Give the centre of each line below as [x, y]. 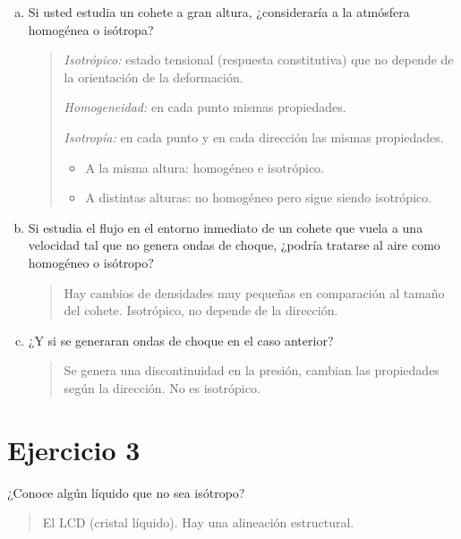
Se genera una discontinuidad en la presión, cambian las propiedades [252, 370]
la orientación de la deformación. [154, 77]
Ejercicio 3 [74, 449]
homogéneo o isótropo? [91, 262]
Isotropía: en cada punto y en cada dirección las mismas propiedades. [254, 137]
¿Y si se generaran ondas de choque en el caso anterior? [181, 340]
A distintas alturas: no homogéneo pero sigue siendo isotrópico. [259, 197]
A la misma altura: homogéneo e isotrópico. [205, 167]
